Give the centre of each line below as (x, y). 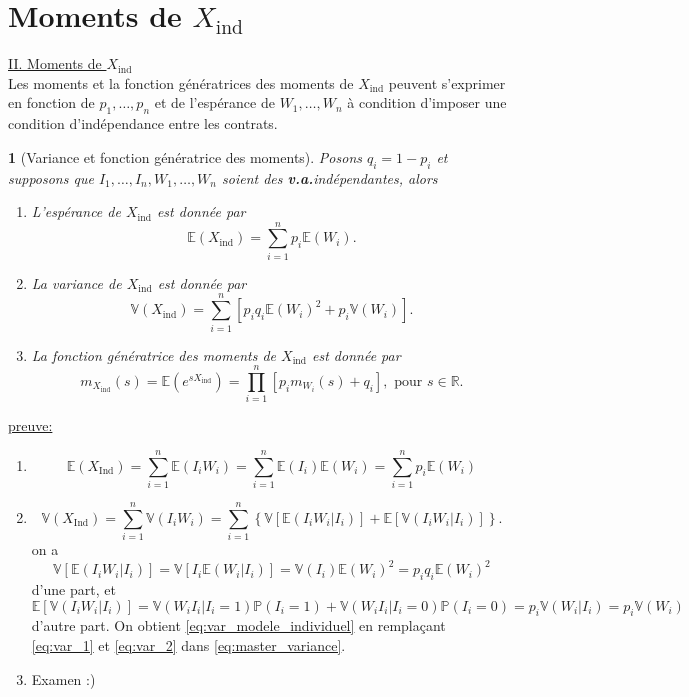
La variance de (76, 282)
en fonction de (51, 102)
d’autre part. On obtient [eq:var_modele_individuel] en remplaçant (238, 625)
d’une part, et (73, 588)
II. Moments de (55, 63)
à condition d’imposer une (427, 102)
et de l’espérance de (214, 102)
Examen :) (63, 678)
